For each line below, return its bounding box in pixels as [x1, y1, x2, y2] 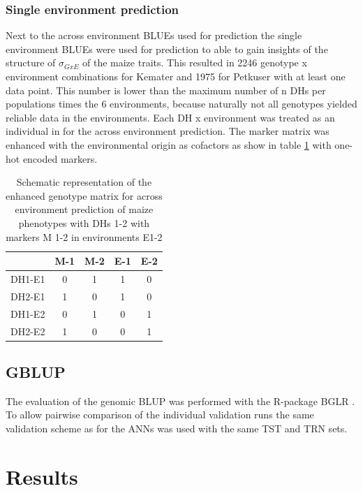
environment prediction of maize [15, 202, 154, 217]
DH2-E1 [10, 288, 45, 303]
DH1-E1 [10, 271, 45, 286]
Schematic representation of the [16, 175, 152, 189]
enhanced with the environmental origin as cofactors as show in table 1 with [6, 137, 332, 152]
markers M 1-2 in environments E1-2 [6, 229, 163, 244]
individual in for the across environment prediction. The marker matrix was [6, 124, 329, 138]
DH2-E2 [10, 323, 45, 338]
